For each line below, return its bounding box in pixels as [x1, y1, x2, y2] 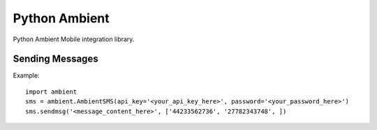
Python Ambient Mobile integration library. [13, 35, 135, 43]
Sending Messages [13, 53, 98, 65]
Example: [13, 71, 40, 80]
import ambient [25, 87, 77, 96]
